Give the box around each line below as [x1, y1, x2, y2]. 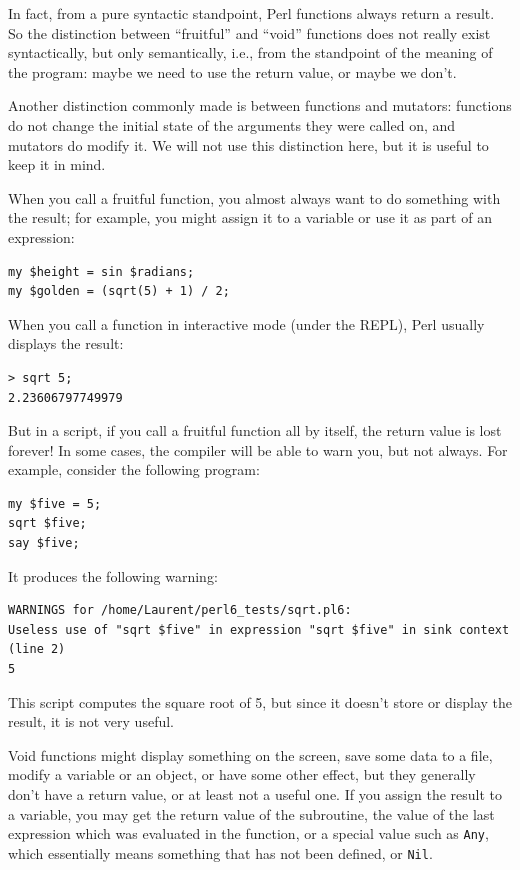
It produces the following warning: [8, 565, 218, 586]
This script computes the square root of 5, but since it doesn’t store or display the [8, 691, 513, 712]
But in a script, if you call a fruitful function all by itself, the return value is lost [8, 420, 502, 441]
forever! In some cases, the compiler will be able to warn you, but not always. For [8, 439, 508, 460]
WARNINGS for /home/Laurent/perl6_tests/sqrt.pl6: [8, 603, 352, 618]
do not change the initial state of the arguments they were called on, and [8, 114, 456, 135]
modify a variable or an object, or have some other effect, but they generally [8, 764, 476, 785]
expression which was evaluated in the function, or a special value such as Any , [8, 823, 489, 844]
